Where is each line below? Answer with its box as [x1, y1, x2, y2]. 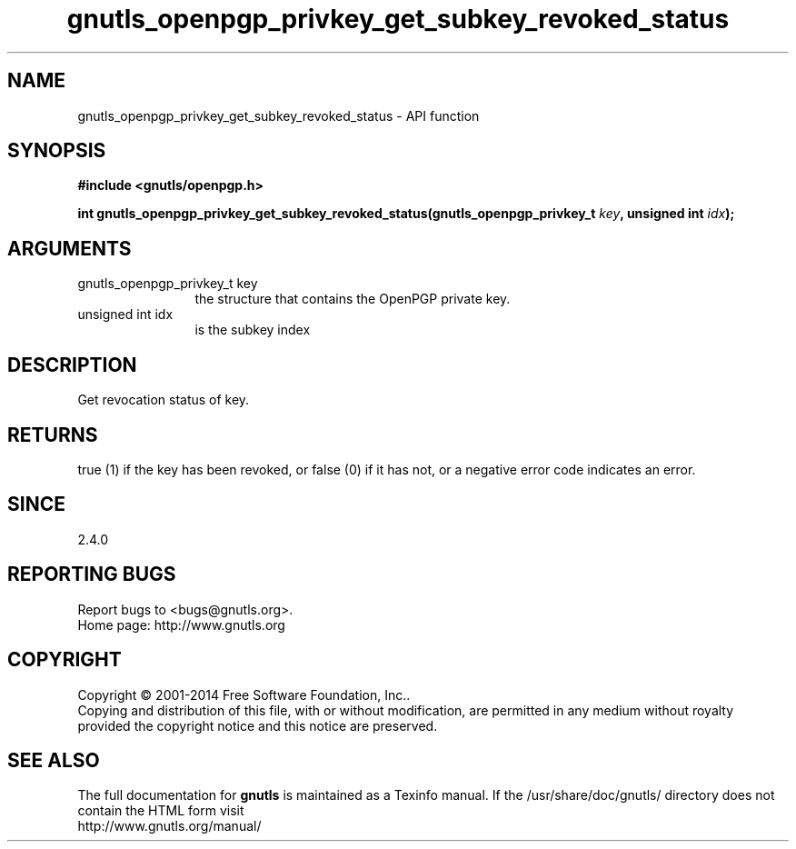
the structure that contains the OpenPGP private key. [194, 291, 511, 307]
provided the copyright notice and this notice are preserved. [77, 717, 438, 734]
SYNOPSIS [7, 139, 106, 163]
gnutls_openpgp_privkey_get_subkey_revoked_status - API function [77, 107, 480, 124]
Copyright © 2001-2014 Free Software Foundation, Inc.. [77, 686, 411, 703]
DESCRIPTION [7, 353, 137, 376]
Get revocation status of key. [77, 392, 250, 408]
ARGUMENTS [7, 236, 132, 260]
